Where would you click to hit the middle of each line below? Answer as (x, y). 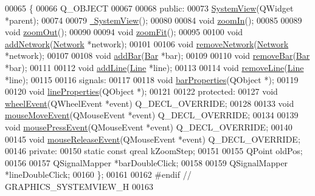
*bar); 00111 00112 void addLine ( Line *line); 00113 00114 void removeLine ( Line (154, 67)
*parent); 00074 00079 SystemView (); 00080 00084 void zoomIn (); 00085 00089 (154, 20)
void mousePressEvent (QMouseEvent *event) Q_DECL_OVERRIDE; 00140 (149, 127)
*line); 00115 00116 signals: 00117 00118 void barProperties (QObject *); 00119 (152, 79)
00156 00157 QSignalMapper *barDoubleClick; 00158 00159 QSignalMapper (147, 162)
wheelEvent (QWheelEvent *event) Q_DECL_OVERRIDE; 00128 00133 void (150, 103)
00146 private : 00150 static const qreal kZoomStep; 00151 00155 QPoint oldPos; (154, 151)
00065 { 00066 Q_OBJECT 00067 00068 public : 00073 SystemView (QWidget (149, 8)
